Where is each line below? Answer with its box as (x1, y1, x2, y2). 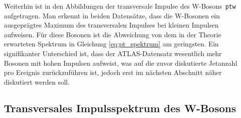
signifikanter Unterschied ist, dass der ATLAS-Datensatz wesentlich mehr (4, 48, 222, 59)
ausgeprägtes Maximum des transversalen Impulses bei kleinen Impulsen (4, 20, 219, 30)
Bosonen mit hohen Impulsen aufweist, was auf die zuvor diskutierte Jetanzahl (4, 58, 238, 68)
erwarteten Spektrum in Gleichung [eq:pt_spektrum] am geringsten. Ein (4, 39, 219, 49)
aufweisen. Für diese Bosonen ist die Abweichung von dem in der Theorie (4, 29, 222, 39)
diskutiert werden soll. (4, 76, 70, 87)
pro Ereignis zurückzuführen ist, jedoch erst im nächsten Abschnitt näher (4, 67, 222, 77)
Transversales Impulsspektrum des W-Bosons (4, 100, 236, 115)
